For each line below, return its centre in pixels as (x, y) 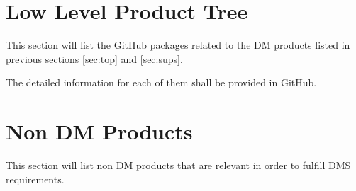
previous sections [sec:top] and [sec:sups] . (94, 58)
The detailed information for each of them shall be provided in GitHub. (161, 82)
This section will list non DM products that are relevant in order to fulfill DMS (178, 165)
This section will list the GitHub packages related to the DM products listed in (178, 45)
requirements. (35, 179)
